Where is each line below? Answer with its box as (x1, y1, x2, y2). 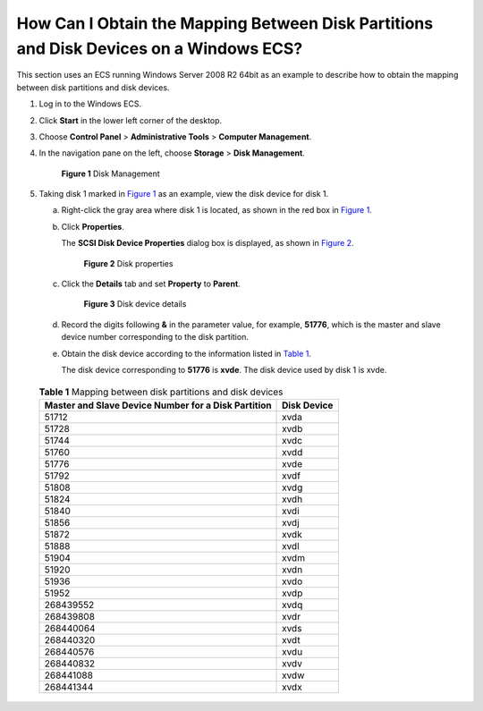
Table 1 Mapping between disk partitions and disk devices (38, 385, 284, 398)
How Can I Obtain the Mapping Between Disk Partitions (16, 13, 434, 33)
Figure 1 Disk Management (61, 168, 160, 179)
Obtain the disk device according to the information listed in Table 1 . (61, 348, 312, 359)
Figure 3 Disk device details (83, 299, 187, 309)
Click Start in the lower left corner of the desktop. (38, 114, 223, 125)
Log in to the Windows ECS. (38, 98, 142, 109)
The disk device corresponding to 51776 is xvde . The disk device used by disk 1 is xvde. (61, 364, 387, 375)
